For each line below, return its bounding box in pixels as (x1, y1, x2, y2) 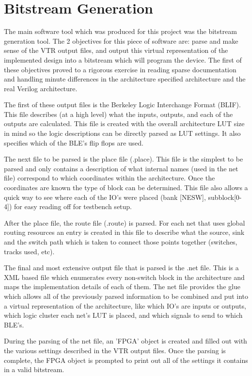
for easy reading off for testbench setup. (14, 201, 132, 212)
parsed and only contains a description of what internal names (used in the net (4, 163, 238, 173)
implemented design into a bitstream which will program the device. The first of (4, 54, 242, 65)
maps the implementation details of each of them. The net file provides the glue (4, 281, 240, 292)
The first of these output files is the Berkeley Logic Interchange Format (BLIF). (4, 99, 241, 110)
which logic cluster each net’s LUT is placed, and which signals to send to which (4, 310, 243, 320)
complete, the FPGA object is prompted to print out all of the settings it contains (4, 355, 248, 365)
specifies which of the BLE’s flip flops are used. (4, 137, 143, 147)
